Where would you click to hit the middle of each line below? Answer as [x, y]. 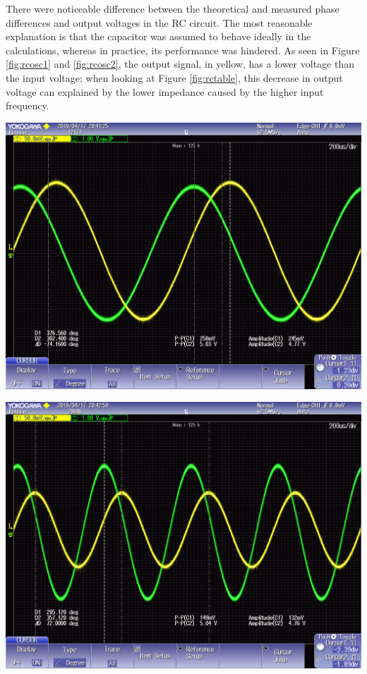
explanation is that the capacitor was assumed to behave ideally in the [158, 36]
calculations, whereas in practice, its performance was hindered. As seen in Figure [183, 50]
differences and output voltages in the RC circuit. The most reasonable [159, 22]
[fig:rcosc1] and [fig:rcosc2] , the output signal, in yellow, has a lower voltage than [180, 64]
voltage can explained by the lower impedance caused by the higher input [165, 91]
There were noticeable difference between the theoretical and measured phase [173, 8]
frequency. [28, 105]
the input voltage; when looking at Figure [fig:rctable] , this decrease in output [174, 77]
